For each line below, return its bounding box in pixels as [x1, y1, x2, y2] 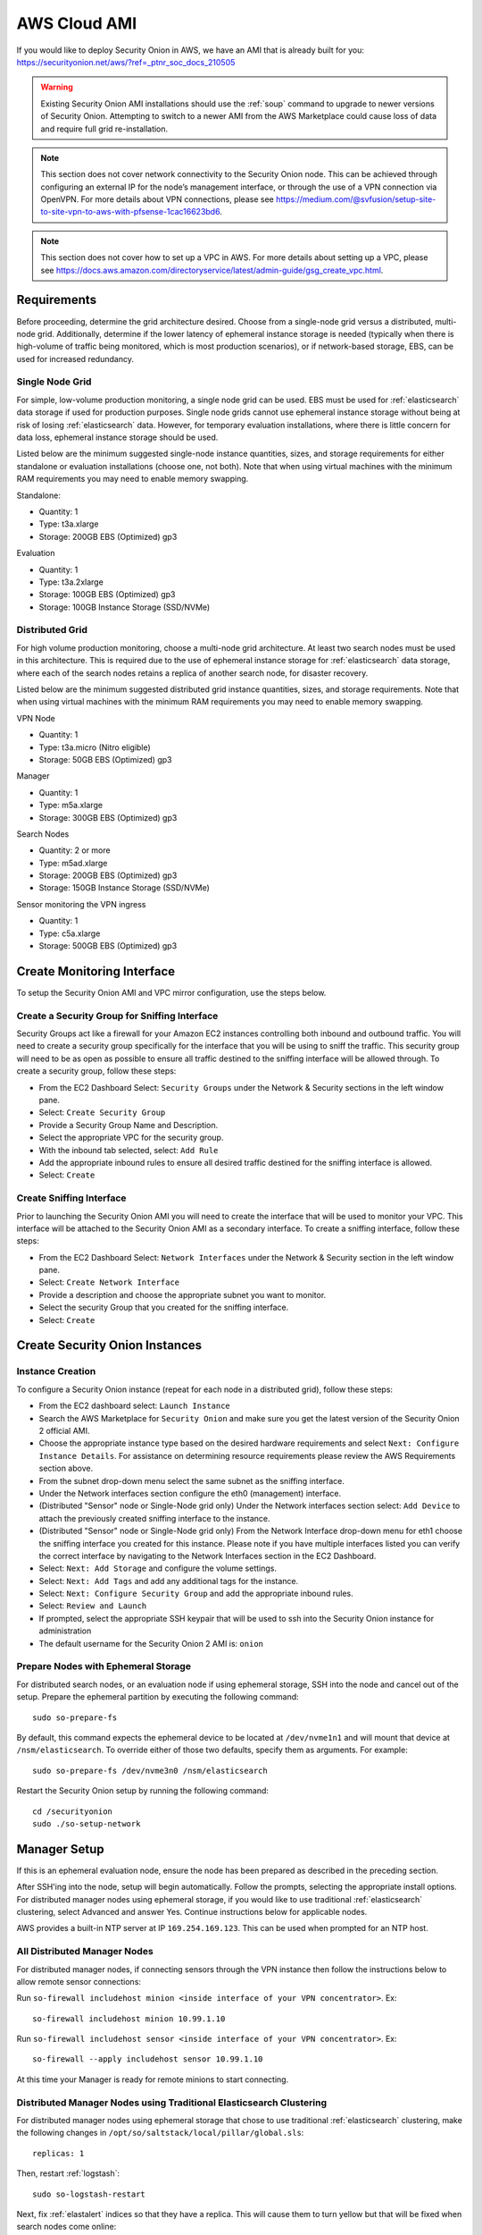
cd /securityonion [32, 1806, 113, 1817]
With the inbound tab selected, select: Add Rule [38, 1144, 219, 1155]
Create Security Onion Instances [16, 1337, 203, 1354]
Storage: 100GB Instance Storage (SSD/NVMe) [38, 602, 211, 612]
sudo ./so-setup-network [32, 1818, 141, 1828]
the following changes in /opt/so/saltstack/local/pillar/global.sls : [16, 2128, 304, 2138]
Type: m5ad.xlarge [38, 857, 108, 868]
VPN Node [16, 713, 55, 723]
